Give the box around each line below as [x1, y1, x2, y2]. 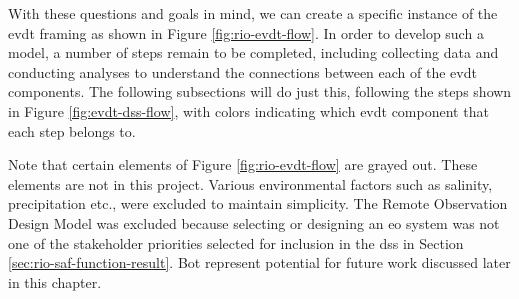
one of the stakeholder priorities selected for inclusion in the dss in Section [8, 232, 464, 253]
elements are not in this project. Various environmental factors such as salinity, [8, 173, 493, 194]
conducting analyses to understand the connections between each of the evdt [8, 61, 477, 82]
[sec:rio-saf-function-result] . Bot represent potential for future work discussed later [8, 252, 511, 273]
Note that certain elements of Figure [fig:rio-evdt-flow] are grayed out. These [8, 154, 478, 175]
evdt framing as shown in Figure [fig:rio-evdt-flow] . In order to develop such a [8, 22, 484, 43]
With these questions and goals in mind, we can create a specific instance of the [8, 3, 498, 23]
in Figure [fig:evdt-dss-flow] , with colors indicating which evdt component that [8, 100, 489, 121]
